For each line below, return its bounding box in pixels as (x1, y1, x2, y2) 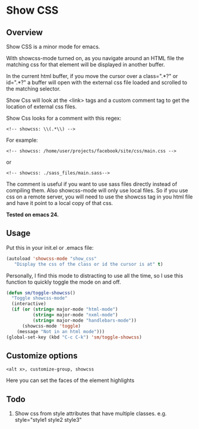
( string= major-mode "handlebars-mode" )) (32, 317, 137, 324)
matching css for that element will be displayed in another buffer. (6, 61, 165, 68)
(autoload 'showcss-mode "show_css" (6, 256, 97, 262)
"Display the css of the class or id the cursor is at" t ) (14, 261, 163, 267)
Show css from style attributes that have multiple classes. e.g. (14, 410, 167, 417)
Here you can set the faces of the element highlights (6, 377, 135, 384)
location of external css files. (6, 103, 77, 110)
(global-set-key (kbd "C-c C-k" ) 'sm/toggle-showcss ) (6, 334, 143, 340)
